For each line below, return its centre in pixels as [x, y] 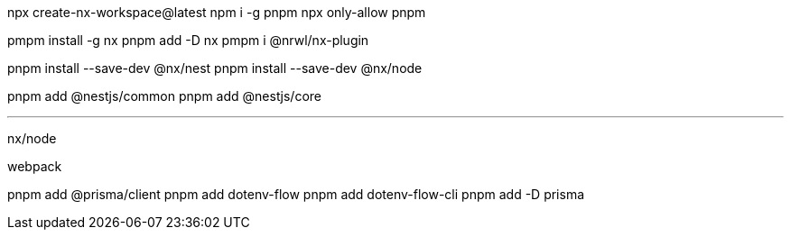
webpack [35, 166]
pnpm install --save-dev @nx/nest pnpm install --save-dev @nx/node [215, 68]
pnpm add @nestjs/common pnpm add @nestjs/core [165, 96]
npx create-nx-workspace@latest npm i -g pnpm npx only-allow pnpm [217, 12]
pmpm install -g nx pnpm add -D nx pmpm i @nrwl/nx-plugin [188, 40]
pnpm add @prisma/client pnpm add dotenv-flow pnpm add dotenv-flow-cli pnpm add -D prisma [296, 194]
